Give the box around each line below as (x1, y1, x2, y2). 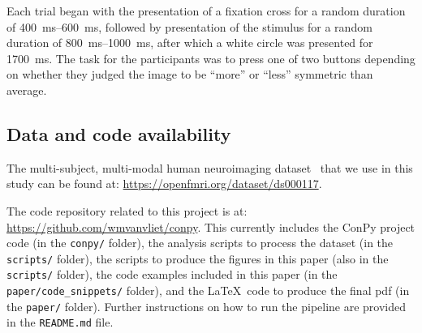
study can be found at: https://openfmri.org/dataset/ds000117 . (6, 175, 322, 192)
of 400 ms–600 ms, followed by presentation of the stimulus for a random (6, 18, 372, 35)
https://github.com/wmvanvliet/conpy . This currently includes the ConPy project (6, 218, 416, 235)
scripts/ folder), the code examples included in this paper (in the (6, 266, 338, 283)
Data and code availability (6, 121, 231, 146)
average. (6, 81, 47, 98)
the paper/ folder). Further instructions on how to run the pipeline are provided (6, 297, 407, 314)
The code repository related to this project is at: (6, 202, 248, 219)
